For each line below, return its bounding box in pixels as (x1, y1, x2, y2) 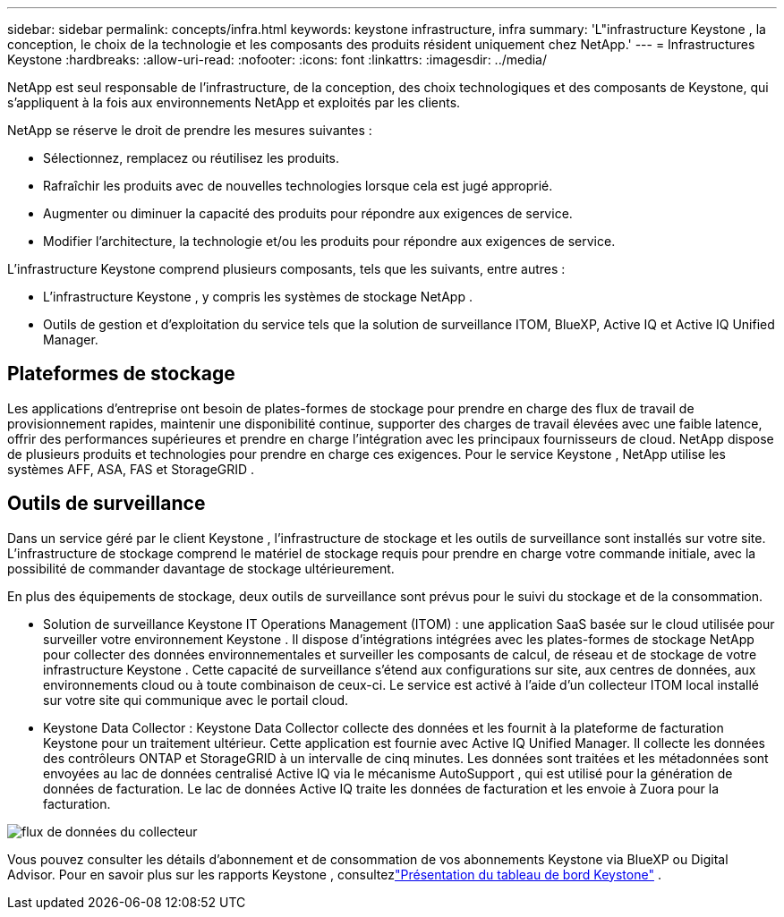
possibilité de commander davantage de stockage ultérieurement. (7, 560, 395, 576)
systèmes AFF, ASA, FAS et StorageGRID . (7, 461, 255, 477)
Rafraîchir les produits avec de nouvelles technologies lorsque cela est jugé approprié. (43, 178, 553, 193)
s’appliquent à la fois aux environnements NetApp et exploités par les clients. (7, 95, 461, 110)
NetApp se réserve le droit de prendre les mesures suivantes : (7, 123, 372, 138)
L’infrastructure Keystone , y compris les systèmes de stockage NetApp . (43, 289, 473, 304)
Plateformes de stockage (7, 362, 235, 386)
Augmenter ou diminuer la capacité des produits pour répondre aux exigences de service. (43, 206, 573, 221)
